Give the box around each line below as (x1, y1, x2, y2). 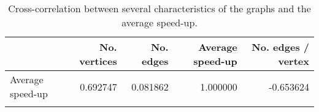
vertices (79, 54, 117, 68)
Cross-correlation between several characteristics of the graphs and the (8, 1, 311, 15)
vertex (278, 54, 309, 68)
